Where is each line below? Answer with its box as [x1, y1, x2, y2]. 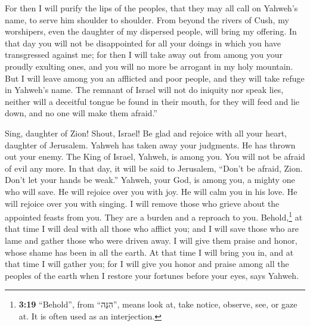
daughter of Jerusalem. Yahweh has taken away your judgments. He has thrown [5, 138, 296, 151]
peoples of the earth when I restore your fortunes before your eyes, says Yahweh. [5, 269, 299, 281]
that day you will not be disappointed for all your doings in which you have [5, 36, 281, 49]
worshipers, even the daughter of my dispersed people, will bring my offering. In [5, 25, 297, 38]
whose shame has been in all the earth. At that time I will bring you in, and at [5, 246, 294, 258]
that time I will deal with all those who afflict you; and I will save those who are [5, 222, 299, 235]
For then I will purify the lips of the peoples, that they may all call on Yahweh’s [5, 2, 298, 14]
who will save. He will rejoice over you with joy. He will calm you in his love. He [5, 185, 297, 197]
